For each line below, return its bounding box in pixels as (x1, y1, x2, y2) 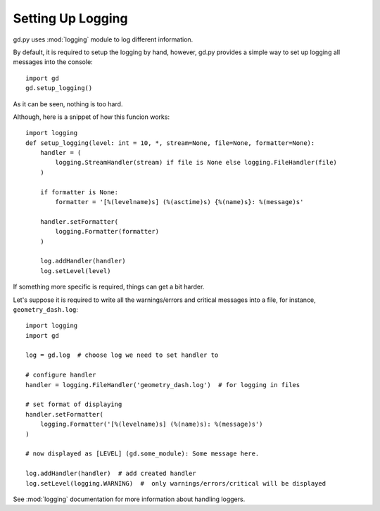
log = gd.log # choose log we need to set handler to (25, 351, 219, 359)
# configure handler (25, 371, 96, 379)
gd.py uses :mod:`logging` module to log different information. (13, 35, 194, 44)
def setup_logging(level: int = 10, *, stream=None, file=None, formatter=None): (25, 139, 315, 147)
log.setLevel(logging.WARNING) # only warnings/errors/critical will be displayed (25, 479, 327, 487)
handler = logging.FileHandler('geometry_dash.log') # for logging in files (25, 381, 300, 389)
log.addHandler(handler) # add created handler (25, 469, 196, 478)
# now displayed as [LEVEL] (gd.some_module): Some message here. (25, 450, 260, 458)
